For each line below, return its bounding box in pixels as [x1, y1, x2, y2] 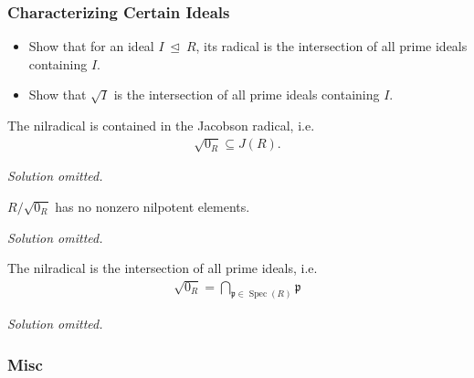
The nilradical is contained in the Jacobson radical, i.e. [7, 116, 315, 134]
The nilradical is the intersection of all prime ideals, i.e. [7, 258, 318, 278]
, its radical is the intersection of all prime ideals [195, 37, 468, 56]
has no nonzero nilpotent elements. [55, 197, 250, 215]
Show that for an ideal [28, 37, 154, 56]
